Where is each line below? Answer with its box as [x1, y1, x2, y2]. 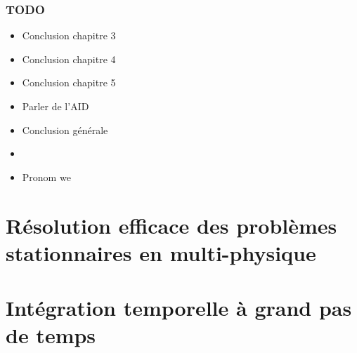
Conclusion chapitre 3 [22, 28, 116, 43]
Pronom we [22, 169, 71, 184]
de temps [6, 321, 96, 349]
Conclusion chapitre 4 [22, 51, 116, 66]
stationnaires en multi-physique [6, 238, 316, 267]
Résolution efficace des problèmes [6, 211, 337, 239]
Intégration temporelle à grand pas [6, 293, 352, 322]
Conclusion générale [22, 122, 108, 137]
